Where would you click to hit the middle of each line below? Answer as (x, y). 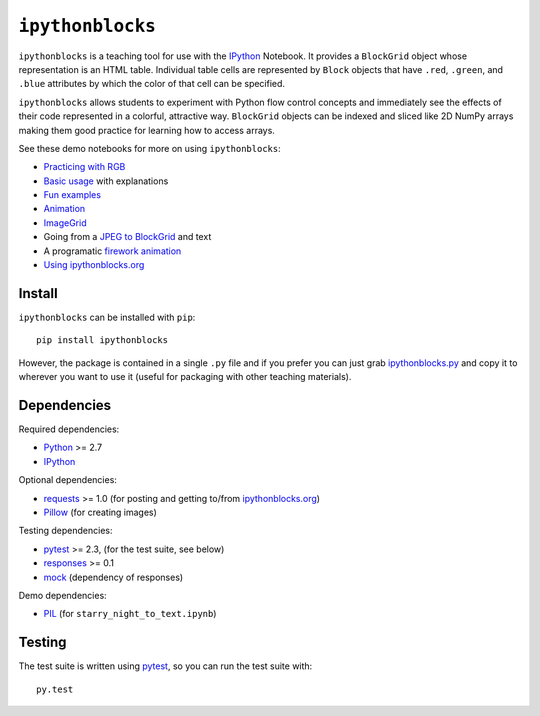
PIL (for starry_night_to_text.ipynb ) (130, 614)
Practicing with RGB (84, 167)
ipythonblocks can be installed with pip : (107, 317)
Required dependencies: (69, 429)
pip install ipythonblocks (102, 340)
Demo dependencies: (62, 595)
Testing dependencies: (65, 531)
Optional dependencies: (67, 480)
